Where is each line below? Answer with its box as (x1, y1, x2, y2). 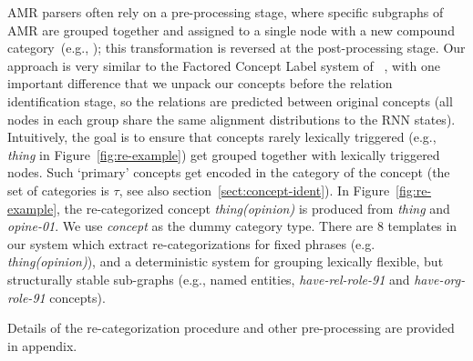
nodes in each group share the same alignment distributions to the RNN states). (7, 109, 456, 128)
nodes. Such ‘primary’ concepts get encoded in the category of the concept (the (7, 163, 450, 182)
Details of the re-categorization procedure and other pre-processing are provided (7, 318, 455, 337)
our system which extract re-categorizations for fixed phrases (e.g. (7, 234, 375, 253)
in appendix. (7, 336, 77, 355)
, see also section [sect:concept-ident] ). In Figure (118, 180, 390, 199)
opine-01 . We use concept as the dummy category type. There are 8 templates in (7, 216, 458, 236)
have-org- (414, 269, 466, 288)
